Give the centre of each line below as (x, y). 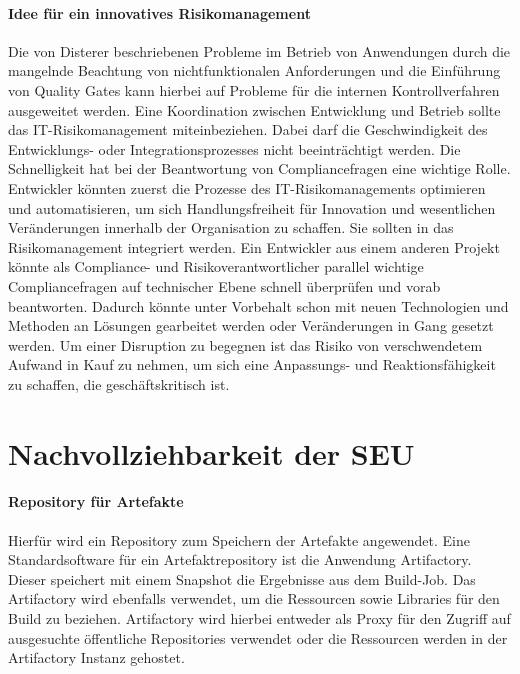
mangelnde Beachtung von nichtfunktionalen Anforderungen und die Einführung (254, 70)
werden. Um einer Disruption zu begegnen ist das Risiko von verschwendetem (245, 344)
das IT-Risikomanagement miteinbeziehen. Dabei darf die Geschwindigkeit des (248, 129)
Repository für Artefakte (96, 501)
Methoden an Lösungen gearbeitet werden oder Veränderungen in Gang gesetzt (251, 325)
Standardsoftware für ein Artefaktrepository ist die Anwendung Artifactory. (240, 559)
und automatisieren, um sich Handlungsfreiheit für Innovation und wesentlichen (252, 207)
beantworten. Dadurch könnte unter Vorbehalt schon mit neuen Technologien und (258, 305)
